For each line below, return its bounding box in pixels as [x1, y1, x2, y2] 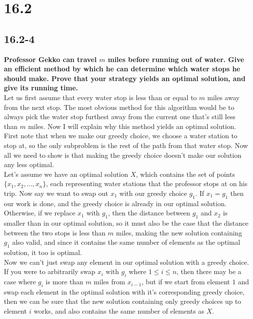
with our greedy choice [119, 188, 187, 198]
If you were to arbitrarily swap [4, 266, 96, 276]
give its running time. [4, 83, 78, 93]
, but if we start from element [141, 276, 230, 287]
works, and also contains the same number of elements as [34, 306, 204, 316]
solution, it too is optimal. [4, 247, 82, 257]
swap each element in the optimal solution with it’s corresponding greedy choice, [4, 286, 245, 297]
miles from [94, 276, 125, 287]
